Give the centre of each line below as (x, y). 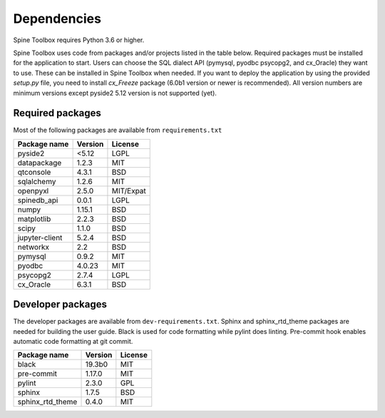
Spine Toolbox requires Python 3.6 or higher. (79, 40)
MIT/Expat (129, 190)
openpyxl (33, 190)
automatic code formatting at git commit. (73, 342)
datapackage (40, 163)
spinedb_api (38, 200)
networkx (34, 247)
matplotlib (34, 219)
